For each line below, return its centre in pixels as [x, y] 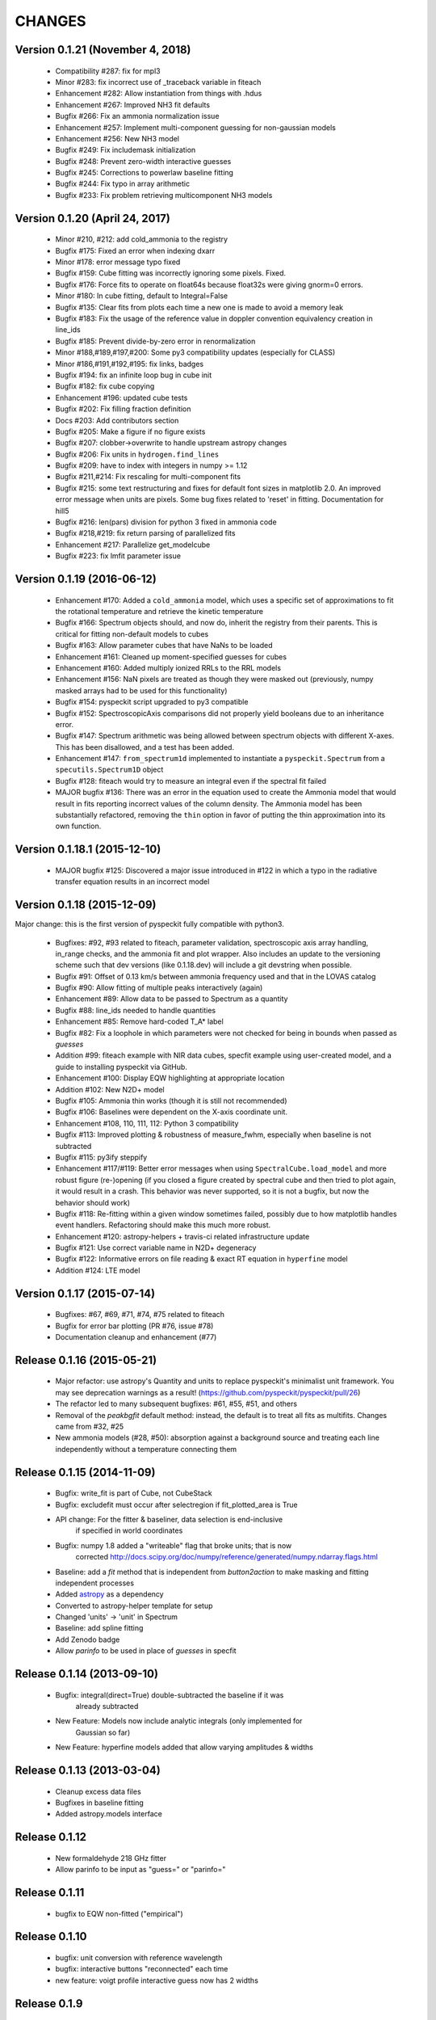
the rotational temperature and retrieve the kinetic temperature [159, 611]
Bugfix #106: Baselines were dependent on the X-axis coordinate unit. [172, 1112]
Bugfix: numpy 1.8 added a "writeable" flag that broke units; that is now [174, 1545]
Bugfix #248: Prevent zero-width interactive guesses [143, 161]
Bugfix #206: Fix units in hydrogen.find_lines [137, 454]
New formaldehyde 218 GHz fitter [111, 1858]
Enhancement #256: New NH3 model [117, 138]
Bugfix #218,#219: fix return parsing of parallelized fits [145, 533]
